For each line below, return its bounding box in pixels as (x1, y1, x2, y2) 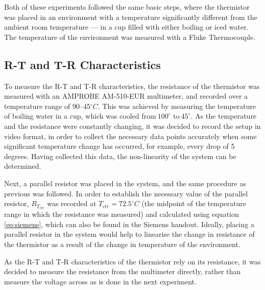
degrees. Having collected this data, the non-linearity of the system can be (4, 150, 236, 161)
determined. (4, 161, 41, 171)
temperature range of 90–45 (4, 100, 90, 111)
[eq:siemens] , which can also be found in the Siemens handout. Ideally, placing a (4, 218, 254, 229)
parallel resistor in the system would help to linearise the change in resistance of (4, 229, 255, 239)
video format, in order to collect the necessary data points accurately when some (4, 130, 257, 141)
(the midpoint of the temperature (141, 198, 247, 209)
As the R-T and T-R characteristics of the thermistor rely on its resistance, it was (4, 256, 261, 266)
